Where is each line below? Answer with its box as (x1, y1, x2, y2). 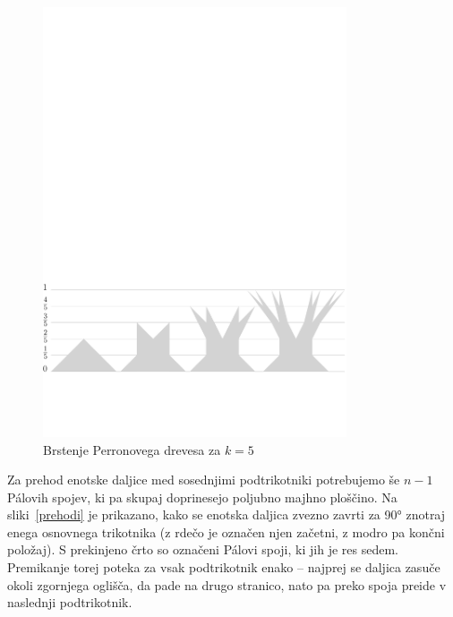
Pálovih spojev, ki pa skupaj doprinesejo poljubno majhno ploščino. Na (7, 487, 397, 506)
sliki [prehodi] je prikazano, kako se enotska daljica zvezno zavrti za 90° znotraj (7, 505, 446, 524)
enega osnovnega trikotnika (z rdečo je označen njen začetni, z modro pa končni (7, 522, 445, 541)
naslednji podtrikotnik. (7, 593, 132, 612)
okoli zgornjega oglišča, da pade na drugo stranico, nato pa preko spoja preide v (7, 575, 447, 594)
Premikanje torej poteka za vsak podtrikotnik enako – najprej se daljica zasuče (7, 558, 440, 577)
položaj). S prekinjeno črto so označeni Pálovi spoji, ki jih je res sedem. (7, 540, 398, 559)
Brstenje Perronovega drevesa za (43, 440, 221, 458)
